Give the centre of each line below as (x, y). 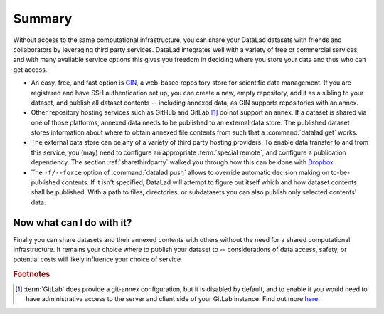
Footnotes (32, 274)
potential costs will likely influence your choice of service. (98, 259)
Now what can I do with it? (73, 223)
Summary (43, 19)
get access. (30, 69)
